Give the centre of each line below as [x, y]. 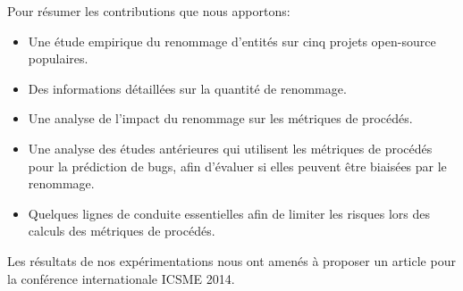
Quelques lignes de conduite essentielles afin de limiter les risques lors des [229, 213]
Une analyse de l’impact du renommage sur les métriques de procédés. [220, 118]
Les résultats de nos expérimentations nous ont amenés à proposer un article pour [231, 260]
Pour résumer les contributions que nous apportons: [149, 11]
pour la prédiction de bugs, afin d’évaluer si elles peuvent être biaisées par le [237, 166]
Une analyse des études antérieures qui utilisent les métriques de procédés [230, 148]
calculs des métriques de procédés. [122, 231]
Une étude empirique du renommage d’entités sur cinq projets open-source [232, 41]
